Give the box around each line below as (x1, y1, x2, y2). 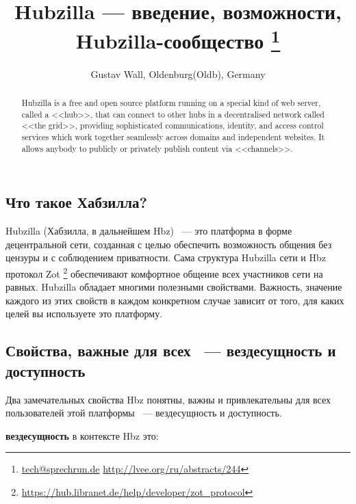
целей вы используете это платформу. (5, 306, 163, 321)
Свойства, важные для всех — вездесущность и (5, 340, 336, 361)
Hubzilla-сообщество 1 (75, 24, 281, 55)
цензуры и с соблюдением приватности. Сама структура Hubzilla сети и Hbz (5, 250, 326, 265)
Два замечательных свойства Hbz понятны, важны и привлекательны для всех (5, 392, 331, 406)
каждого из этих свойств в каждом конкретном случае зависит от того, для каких (5, 293, 344, 307)
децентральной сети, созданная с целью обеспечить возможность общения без (5, 237, 332, 251)
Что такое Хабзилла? (5, 191, 147, 213)
